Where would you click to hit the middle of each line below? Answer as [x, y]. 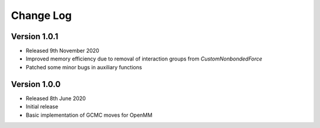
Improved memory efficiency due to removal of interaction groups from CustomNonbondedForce [144, 59]
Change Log [41, 15]
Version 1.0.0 [36, 84]
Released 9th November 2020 [63, 51]
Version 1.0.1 [35, 36]
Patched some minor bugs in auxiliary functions [84, 67]
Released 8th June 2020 [56, 98]
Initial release [42, 107]
